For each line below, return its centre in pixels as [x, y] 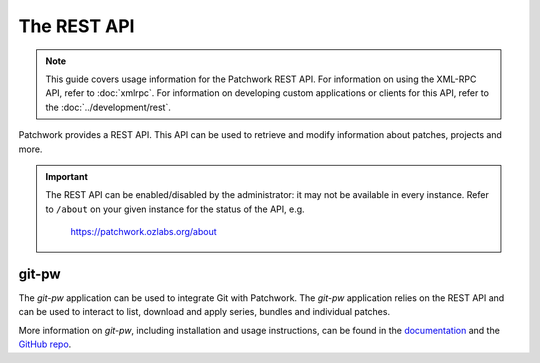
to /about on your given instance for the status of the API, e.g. [175, 209]
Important [67, 176]
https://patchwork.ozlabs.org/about [143, 232]
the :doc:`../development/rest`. [108, 107]
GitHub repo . [45, 344]
